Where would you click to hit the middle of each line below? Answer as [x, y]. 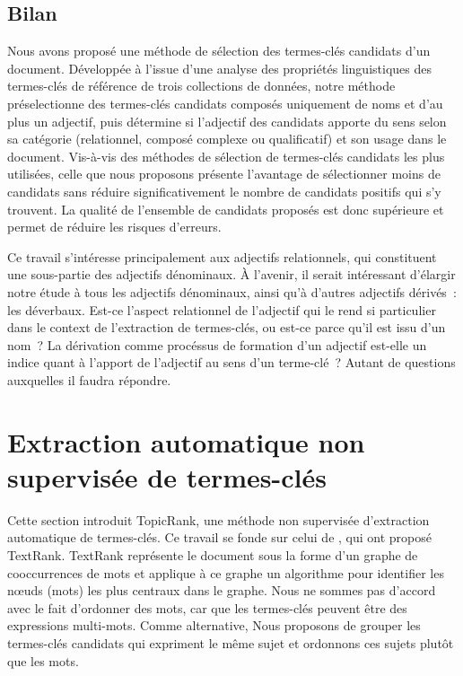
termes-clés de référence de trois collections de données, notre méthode [201, 86]
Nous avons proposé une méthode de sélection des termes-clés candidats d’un [219, 51]
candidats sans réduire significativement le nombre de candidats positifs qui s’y [224, 191]
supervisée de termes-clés [167, 476]
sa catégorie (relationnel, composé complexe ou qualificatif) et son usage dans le [227, 139]
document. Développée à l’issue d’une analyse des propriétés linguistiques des [219, 68]
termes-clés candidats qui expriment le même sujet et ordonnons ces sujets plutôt [231, 642]
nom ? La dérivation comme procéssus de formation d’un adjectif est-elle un [217, 344]
